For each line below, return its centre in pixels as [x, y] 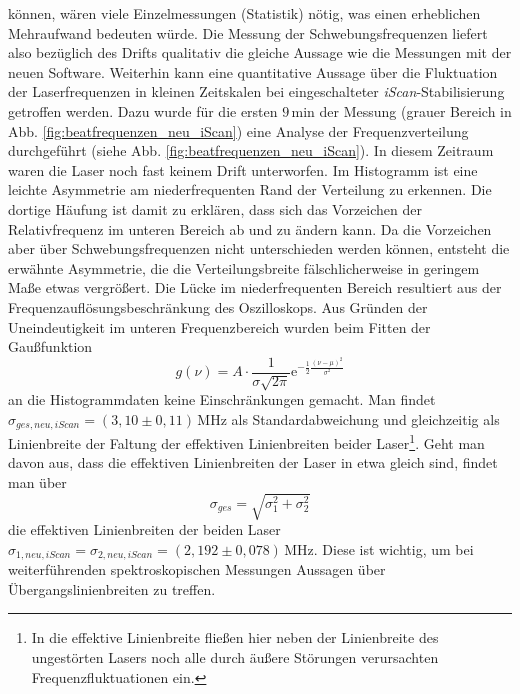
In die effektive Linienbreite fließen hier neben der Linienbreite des [235, 637]
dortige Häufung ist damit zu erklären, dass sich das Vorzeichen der [215, 208]
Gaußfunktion [50, 346]
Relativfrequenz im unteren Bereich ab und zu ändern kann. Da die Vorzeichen [250, 228]
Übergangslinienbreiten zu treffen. [112, 588]
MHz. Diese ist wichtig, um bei [379, 548]
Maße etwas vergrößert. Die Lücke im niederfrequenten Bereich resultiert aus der [255, 287]
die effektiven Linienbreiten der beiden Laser [144, 529]
